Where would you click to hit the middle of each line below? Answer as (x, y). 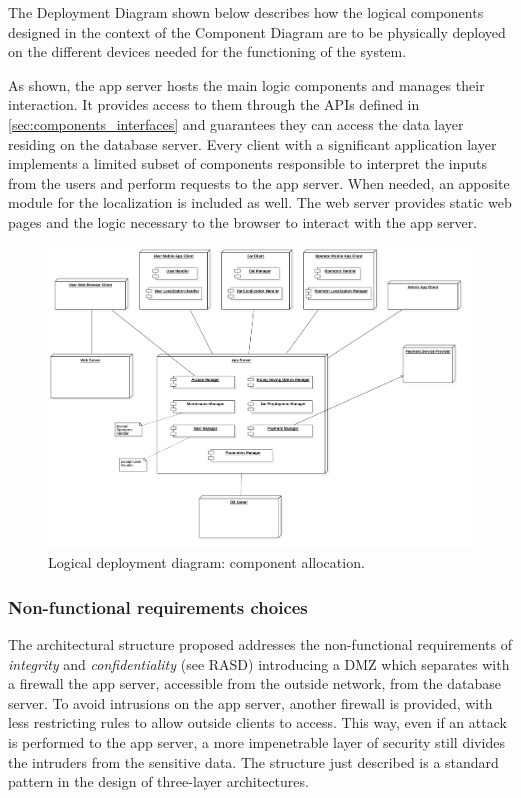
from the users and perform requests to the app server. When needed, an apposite (259, 182)
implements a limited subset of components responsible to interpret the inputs (247, 163)
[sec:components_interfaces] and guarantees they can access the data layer (236, 123)
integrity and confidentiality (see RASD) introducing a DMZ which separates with (259, 663)
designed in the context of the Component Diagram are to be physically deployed (257, 31)
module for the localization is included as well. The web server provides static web (260, 202)
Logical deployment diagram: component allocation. (206, 562)
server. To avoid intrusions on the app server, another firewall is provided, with (250, 702)
